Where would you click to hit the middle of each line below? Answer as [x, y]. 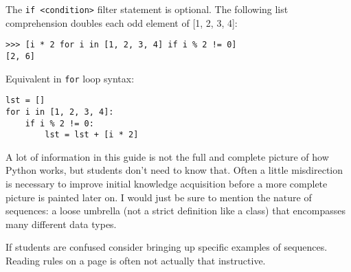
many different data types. [61, 224]
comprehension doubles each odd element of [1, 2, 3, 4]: [122, 22]
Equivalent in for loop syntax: [70, 78]
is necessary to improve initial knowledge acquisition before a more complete [167, 184]
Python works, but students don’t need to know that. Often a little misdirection [174, 170]
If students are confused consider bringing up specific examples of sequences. [167, 247]
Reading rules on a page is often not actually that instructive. [136, 260]
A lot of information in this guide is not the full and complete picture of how [167, 156]
